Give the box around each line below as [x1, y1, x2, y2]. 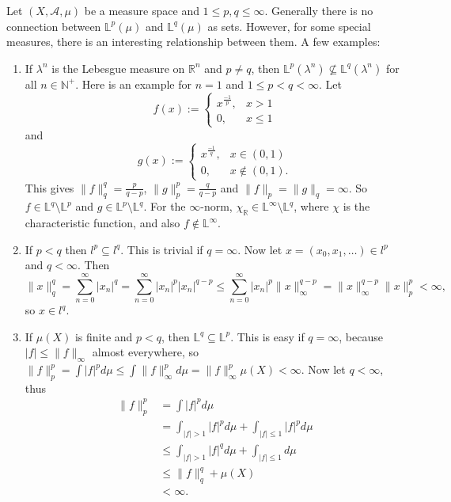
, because [339, 328, 383, 344]
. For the [143, 198, 186, 215]
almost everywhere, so [92, 344, 199, 360]
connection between [6, 17, 101, 34]
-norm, [200, 198, 233, 215]
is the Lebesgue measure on [51, 59, 185, 76]
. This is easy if [230, 328, 305, 344]
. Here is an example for [75, 75, 192, 92]
